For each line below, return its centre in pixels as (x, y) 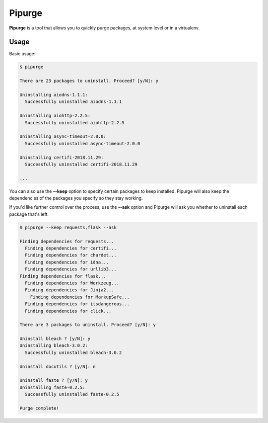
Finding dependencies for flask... (63, 276)
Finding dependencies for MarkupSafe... (80, 297)
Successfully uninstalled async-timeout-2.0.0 (83, 143)
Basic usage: (22, 54)
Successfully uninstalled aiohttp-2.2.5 (75, 123)
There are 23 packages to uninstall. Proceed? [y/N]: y (89, 81)
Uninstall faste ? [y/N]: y (54, 381)
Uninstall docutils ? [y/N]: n (58, 366)
